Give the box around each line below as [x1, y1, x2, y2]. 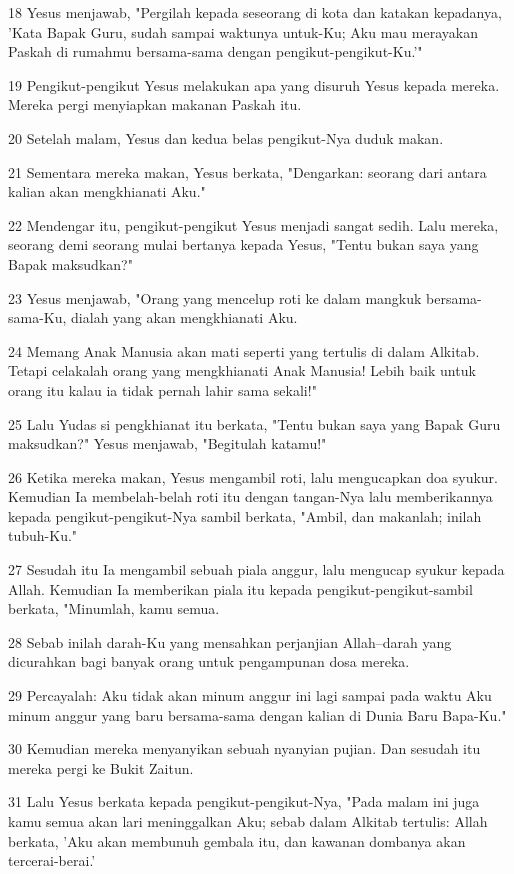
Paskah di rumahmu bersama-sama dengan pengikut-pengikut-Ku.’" [8, 41, 423, 62]
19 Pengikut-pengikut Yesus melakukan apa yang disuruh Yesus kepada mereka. [8, 74, 500, 95]
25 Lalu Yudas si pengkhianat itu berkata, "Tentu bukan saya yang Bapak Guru [8, 413, 501, 434]
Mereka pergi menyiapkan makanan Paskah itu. [8, 94, 302, 115]
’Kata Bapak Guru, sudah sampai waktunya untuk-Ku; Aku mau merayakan [8, 21, 478, 42]
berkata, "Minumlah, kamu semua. [8, 598, 220, 619]
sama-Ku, [8, 307, 67, 328]
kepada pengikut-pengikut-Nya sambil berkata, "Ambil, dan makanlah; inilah [8, 505, 482, 526]
